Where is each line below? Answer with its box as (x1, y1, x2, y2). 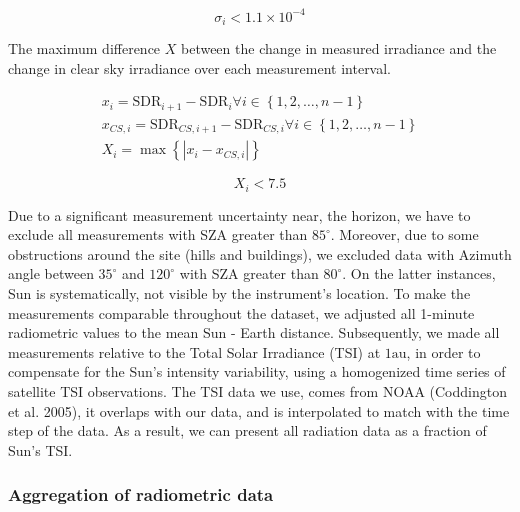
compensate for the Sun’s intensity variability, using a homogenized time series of (8, 361, 506, 382)
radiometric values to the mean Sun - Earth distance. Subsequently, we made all (8, 322, 500, 343)
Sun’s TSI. (8, 439, 73, 460)
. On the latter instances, (342, 263, 496, 284)
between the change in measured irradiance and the (180, 37, 497, 58)
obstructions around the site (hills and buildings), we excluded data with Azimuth (8, 243, 512, 264)
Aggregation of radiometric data (8, 482, 274, 507)
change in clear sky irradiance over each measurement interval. (8, 57, 392, 78)
